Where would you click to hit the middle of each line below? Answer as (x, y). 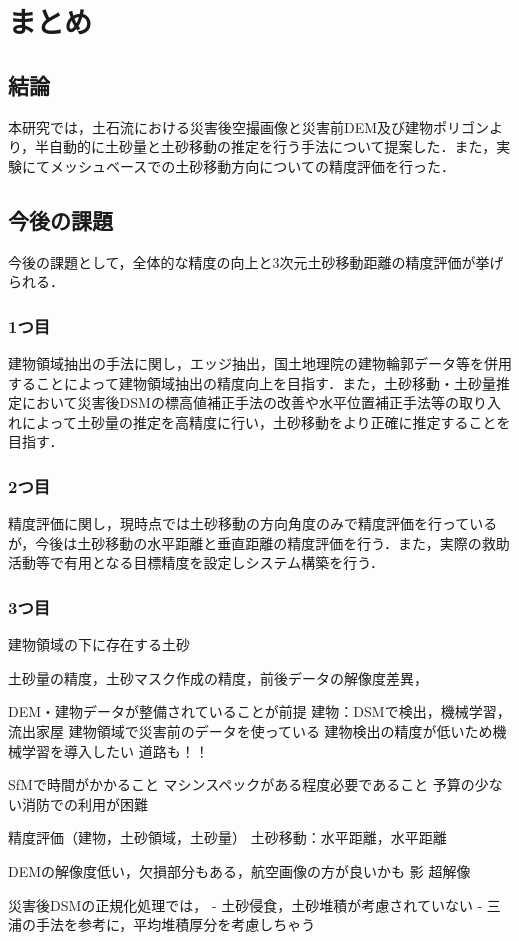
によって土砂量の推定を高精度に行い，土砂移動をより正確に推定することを (266, 421)
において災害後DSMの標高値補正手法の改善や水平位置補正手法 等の (240, 402)
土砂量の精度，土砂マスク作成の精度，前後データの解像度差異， (218, 677)
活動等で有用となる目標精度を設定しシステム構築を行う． (196, 562)
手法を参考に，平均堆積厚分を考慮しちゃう (175, 924)
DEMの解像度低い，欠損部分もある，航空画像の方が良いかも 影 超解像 (239, 870)
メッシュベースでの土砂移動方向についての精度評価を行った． (252, 165)
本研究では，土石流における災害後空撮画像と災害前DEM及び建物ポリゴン (249, 126)
